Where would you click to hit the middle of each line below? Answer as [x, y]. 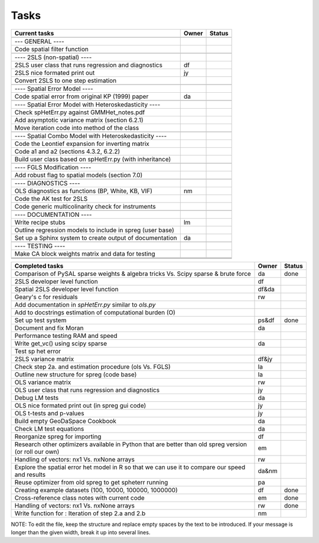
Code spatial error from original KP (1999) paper [82, 96]
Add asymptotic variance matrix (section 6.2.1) [79, 120]
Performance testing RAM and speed [66, 336]
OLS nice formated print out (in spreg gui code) [80, 405]
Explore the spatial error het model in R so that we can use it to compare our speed [130, 467]
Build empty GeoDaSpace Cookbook [65, 421]
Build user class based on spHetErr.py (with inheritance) [93, 159]
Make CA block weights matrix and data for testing [85, 253]
